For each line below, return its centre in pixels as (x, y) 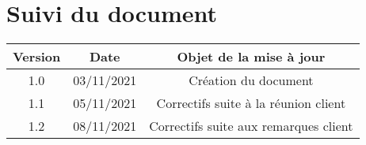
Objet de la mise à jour (251, 57)
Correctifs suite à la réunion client (251, 103)
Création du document (251, 80)
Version (37, 57)
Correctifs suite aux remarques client (251, 126)
